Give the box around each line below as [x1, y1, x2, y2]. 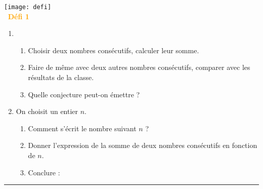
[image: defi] [4, 4, 52, 11]
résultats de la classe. [28, 72, 94, 83]
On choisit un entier [16, 106, 78, 117]
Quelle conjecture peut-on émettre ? [28, 89, 140, 99]
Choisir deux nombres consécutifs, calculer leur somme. [28, 45, 199, 55]
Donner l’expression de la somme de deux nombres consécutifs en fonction [28, 140, 257, 150]
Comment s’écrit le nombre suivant [28, 123, 137, 133]
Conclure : [28, 167, 60, 177]
